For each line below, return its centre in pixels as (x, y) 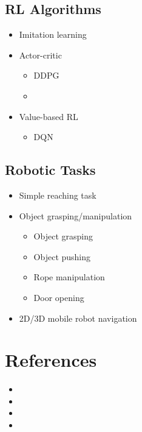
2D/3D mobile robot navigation (78, 318)
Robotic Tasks (50, 170)
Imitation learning (53, 34)
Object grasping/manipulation (76, 215)
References (51, 360)
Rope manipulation (69, 277)
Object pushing (62, 256)
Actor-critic (40, 55)
